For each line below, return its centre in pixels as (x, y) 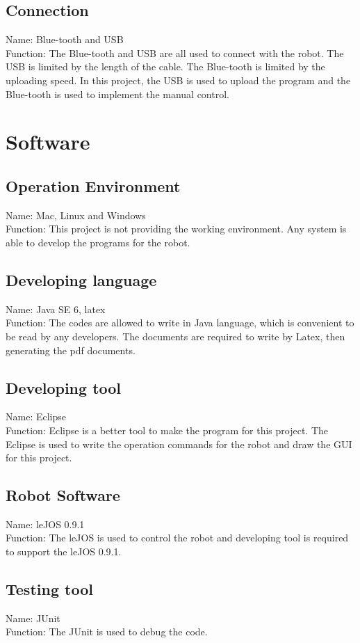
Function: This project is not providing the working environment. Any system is (176, 229)
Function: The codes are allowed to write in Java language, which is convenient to (180, 323)
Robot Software (63, 495)
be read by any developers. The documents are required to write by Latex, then (175, 336)
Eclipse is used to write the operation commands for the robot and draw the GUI (179, 444)
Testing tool (49, 589)
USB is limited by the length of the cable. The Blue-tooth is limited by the (165, 66)
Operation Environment (93, 185)
